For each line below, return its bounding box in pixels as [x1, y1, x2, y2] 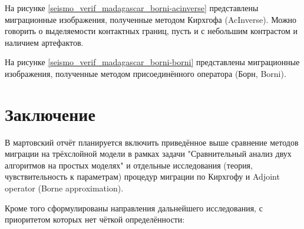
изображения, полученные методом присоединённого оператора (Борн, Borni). [5, 67, 286, 79]
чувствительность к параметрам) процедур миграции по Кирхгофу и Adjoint [5, 170, 280, 183]
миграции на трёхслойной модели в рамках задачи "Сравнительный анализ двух [5, 147, 292, 160]
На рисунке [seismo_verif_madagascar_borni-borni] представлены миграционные [5, 56, 300, 68]
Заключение [5, 102, 95, 126]
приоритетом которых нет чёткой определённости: [5, 213, 185, 225]
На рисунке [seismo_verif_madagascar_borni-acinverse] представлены [5, 2, 259, 14]
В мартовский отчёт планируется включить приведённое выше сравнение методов [5, 136, 299, 148]
